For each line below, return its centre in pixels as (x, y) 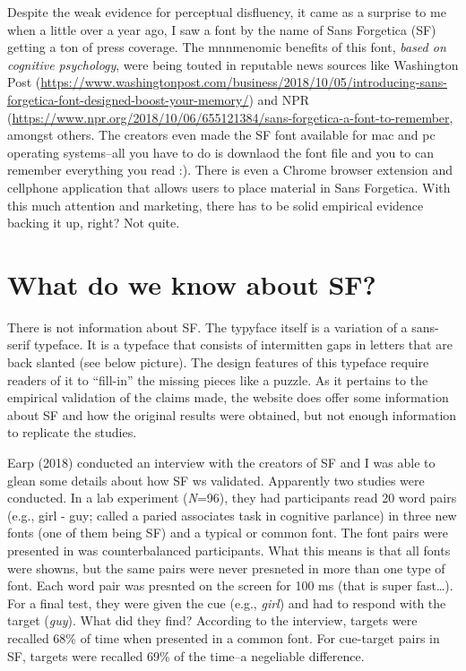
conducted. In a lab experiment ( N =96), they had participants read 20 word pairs (232, 498)
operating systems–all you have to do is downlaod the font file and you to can (220, 152)
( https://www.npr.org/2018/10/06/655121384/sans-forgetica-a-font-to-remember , (230, 117)
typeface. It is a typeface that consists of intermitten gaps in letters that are (243, 344)
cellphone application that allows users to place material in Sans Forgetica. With (229, 187)
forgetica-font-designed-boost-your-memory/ (128, 99)
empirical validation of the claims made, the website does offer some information (228, 397)
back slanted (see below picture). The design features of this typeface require (218, 362)
